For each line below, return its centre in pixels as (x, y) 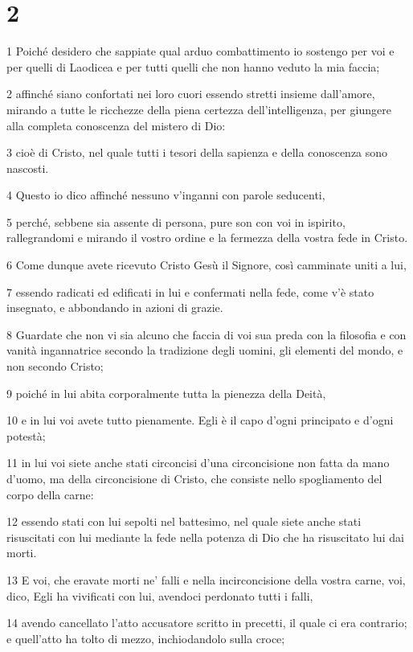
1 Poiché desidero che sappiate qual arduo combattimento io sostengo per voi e (200, 51)
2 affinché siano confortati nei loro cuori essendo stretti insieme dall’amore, (191, 94)
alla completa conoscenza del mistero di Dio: (116, 125)
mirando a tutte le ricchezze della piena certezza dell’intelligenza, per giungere (199, 109)
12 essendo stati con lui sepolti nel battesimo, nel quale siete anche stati (184, 521)
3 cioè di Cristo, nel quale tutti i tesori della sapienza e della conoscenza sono (197, 152)
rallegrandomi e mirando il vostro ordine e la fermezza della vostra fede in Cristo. (207, 238)
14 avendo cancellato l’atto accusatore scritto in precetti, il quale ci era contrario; (207, 623)
